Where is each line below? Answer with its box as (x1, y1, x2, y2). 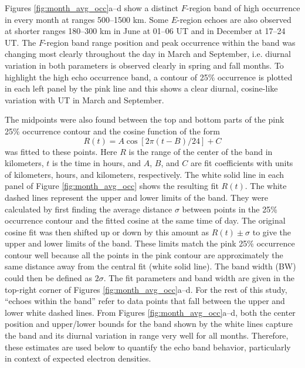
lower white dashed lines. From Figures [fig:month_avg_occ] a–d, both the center (5, 306, 296, 318)
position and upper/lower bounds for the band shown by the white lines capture (5, 318, 293, 330)
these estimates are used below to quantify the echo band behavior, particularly (5, 340, 291, 353)
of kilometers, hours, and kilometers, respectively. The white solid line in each (5, 168, 284, 180)
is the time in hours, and (52, 157, 141, 169)
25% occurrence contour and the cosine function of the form (5, 124, 220, 137)
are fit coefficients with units (190, 157, 293, 169)
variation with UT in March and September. (5, 93, 164, 106)
